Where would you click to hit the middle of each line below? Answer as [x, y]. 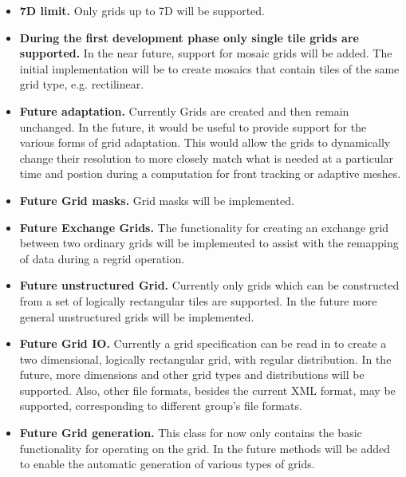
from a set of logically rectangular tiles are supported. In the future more [198, 300]
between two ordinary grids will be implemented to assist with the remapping [209, 243]
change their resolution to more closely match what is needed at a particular [207, 158]
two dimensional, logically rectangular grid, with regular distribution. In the [205, 359]
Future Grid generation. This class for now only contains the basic [191, 433]
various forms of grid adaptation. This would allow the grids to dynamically [205, 142]
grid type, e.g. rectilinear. [82, 84]
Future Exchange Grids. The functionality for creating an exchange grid [204, 227]
